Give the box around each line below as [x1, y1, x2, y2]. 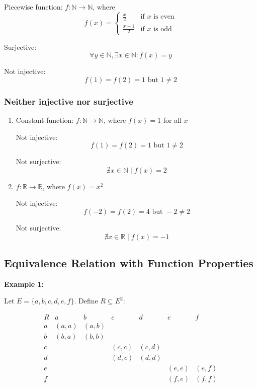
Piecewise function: [4, 2, 63, 12]
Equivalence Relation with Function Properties [4, 255, 253, 271]
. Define [74, 295, 98, 306]
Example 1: [4, 278, 44, 289]
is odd [153, 25, 172, 33]
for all [163, 115, 182, 125]
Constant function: [16, 115, 74, 125]
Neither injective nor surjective [4, 95, 133, 107]
